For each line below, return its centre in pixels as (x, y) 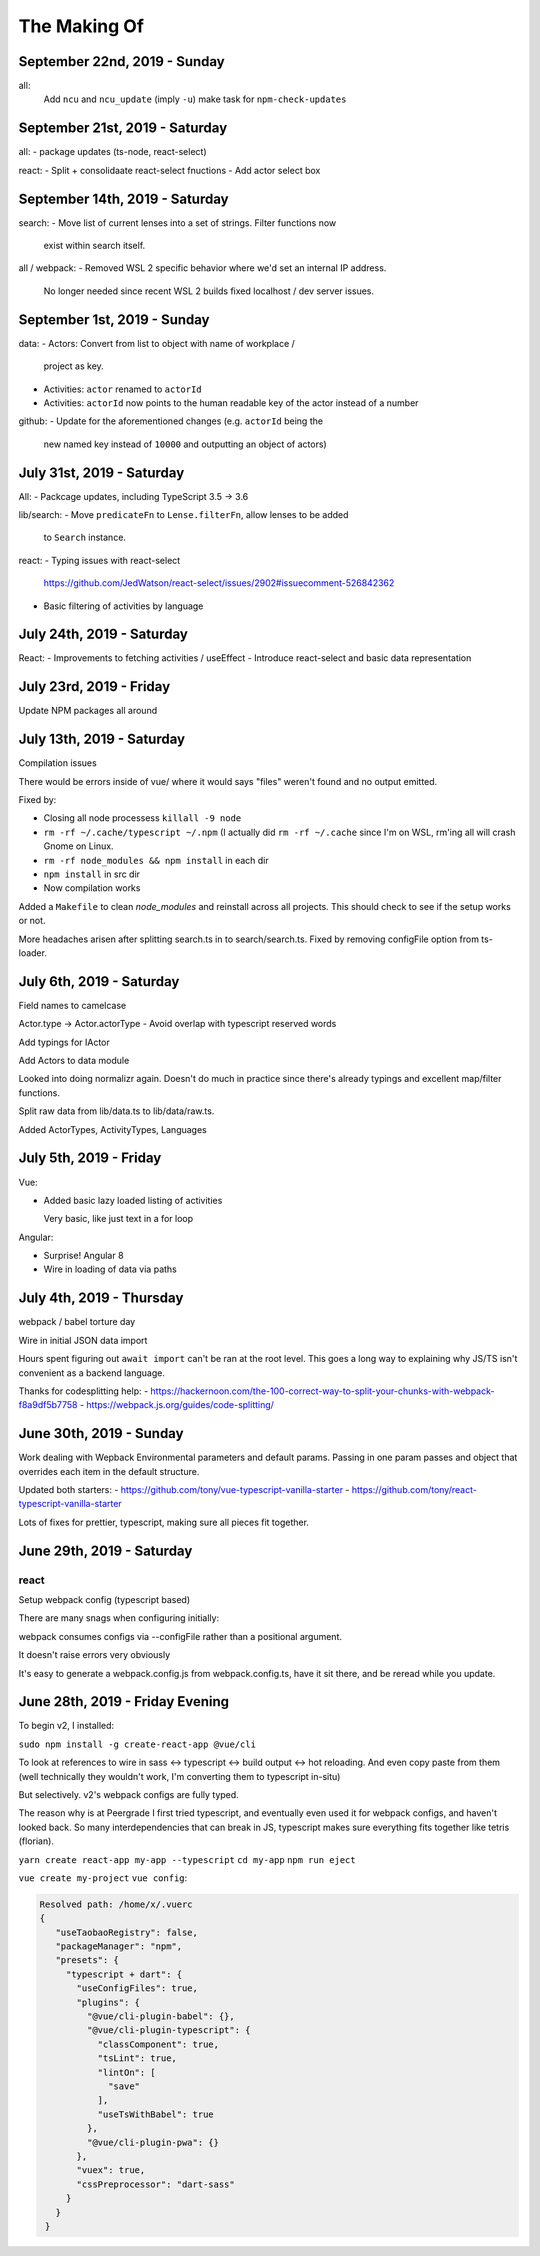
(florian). (36, 1841)
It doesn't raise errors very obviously (94, 1655)
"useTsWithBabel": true (155, 2114)
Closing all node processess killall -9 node (142, 818)
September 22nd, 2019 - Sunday (121, 61)
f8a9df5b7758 (48, 1405)
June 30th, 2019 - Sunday (101, 1433)
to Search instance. (85, 537)
